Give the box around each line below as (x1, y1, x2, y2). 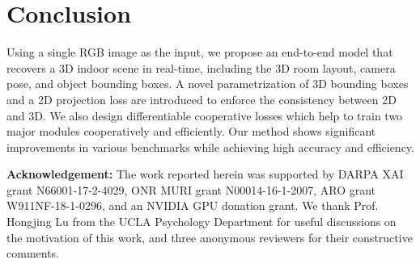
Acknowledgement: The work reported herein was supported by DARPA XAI (6, 166, 404, 182)
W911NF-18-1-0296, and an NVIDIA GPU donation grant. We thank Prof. (6, 197, 379, 214)
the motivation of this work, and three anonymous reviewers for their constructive (6, 228, 413, 245)
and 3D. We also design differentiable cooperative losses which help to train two (6, 107, 403, 124)
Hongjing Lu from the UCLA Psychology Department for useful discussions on (6, 213, 397, 230)
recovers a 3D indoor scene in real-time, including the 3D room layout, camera (6, 59, 396, 76)
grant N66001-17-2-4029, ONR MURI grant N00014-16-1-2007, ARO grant (6, 181, 376, 198)
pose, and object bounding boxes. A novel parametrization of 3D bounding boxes (6, 75, 409, 92)
